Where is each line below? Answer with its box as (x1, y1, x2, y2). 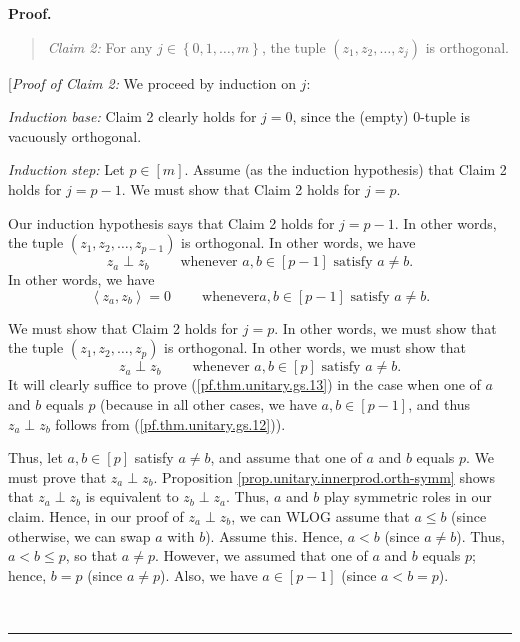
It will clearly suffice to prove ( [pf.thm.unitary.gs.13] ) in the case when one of (8, 374, 481, 395)
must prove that (8, 466, 107, 487)
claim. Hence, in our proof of (8, 505, 184, 526)
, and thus (408, 393, 471, 414)
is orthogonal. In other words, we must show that (164, 337, 466, 358)
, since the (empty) (292, 106, 409, 127)
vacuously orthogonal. (8, 125, 142, 146)
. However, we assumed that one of (154, 545, 368, 566)
